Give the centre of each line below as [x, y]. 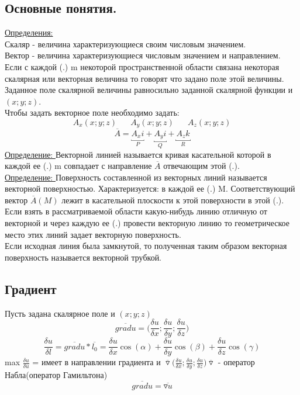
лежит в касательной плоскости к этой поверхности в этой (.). [173, 200]
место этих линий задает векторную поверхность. [93, 234]
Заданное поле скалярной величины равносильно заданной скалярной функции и [149, 90]
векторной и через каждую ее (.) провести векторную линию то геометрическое [147, 223]
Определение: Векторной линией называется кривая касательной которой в [138, 154]
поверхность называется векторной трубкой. [83, 257]
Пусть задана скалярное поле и [60, 313]
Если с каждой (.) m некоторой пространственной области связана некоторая [142, 66]
